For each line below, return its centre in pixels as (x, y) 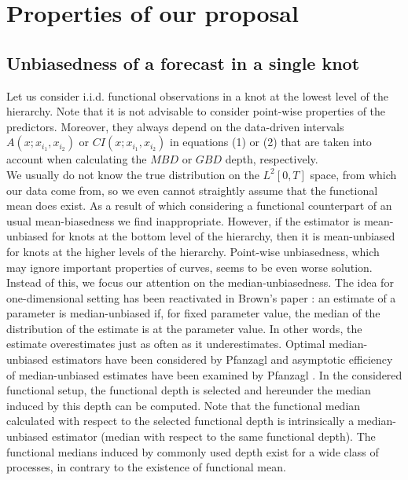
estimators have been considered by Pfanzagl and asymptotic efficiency (222, 359)
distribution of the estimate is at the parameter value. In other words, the (184, 328)
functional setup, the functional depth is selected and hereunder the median (189, 390)
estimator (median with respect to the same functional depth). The (214, 436)
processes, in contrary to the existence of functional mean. (146, 467)
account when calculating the (77, 159)
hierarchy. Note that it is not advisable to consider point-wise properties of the (196, 111)
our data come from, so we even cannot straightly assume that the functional (192, 190)
